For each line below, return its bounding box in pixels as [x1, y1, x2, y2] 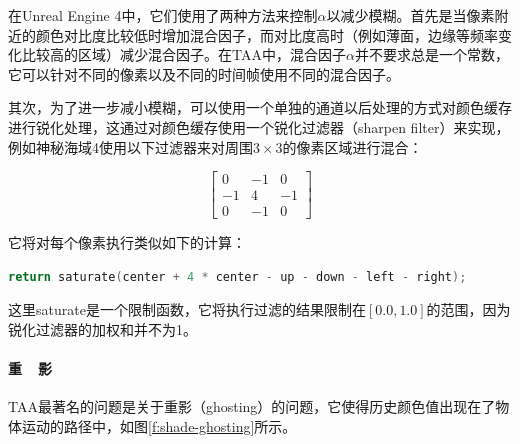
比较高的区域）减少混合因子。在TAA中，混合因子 [21, 44, 346, 65]
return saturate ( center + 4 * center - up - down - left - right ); [8, 269, 467, 284]
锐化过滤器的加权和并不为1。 [8, 319, 197, 340]
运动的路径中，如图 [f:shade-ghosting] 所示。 [21, 416, 297, 437]
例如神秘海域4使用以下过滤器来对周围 [8, 136, 253, 157]
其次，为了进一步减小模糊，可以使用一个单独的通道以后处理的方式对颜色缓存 [8, 97, 512, 118]
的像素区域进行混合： [282, 136, 423, 157]
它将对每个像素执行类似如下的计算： [8, 232, 246, 253]
